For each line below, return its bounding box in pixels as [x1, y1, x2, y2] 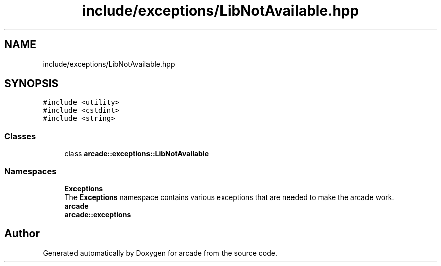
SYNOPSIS [4, 77, 59, 90]
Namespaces [4, 166, 57, 176]
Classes [4, 130, 36, 141]
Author [4, 227, 40, 240]
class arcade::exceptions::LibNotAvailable [64, 149, 209, 158]
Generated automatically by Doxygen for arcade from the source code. [43, 248, 277, 257]
